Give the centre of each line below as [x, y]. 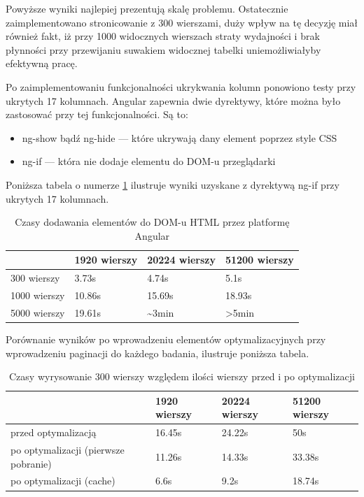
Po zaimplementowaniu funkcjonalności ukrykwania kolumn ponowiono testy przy [181, 86]
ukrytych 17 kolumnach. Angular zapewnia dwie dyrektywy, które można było [173, 100]
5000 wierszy [38, 312]
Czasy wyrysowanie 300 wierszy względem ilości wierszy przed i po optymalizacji [182, 376]
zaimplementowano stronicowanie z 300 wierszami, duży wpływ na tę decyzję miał [182, 22]
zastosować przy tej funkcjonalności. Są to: [97, 114]
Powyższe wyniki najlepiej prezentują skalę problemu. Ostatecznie [147, 8]
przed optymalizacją [54, 432]
